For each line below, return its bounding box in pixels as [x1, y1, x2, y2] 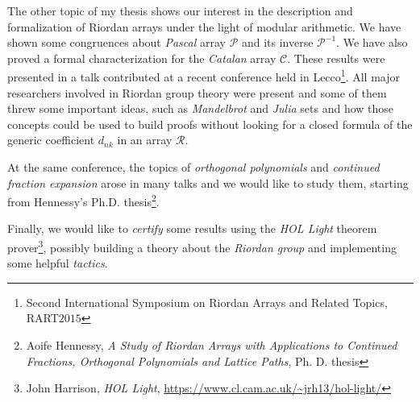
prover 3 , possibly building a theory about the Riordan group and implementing [7, 237, 397, 255]
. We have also [336, 34, 408, 51]
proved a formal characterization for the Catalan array [7, 49, 277, 66]
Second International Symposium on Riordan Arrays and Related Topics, [26, 293, 388, 310]
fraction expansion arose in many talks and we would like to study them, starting [7, 174, 409, 191]
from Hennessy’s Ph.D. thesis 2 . [7, 191, 160, 209]
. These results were [287, 49, 385, 66]
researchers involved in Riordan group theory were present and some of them [7, 84, 387, 101]
